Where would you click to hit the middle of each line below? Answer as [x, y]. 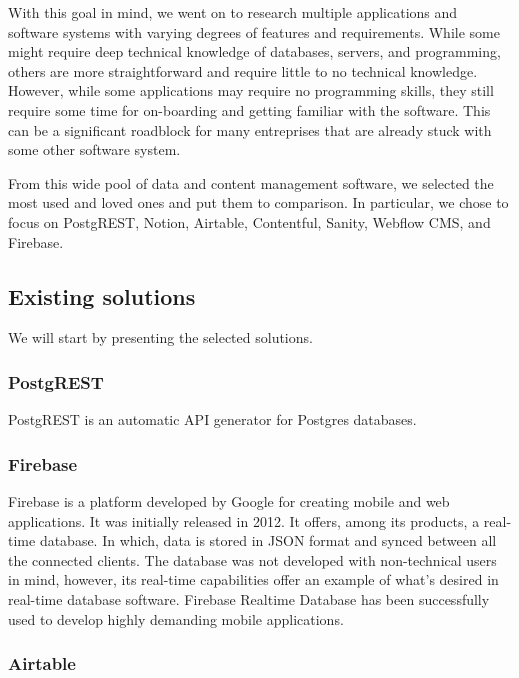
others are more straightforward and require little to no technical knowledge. [243, 70]
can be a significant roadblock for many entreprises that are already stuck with [250, 129]
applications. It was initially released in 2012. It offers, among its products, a [244, 520]
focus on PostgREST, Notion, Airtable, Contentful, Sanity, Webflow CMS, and [249, 221]
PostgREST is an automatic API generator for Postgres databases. [212, 419]
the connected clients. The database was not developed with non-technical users [252, 559]
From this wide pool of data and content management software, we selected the [251, 182]
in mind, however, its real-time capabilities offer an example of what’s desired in [253, 579]
